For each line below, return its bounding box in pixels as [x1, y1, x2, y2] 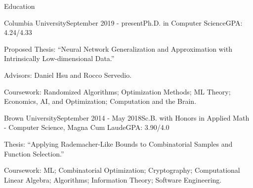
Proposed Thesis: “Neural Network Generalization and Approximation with [4, 43, 232, 54]
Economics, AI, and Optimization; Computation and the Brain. [4, 96, 197, 106]
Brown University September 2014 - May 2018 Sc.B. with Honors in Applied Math [4, 112, 250, 123]
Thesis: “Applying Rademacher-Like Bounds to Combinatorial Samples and [4, 138, 233, 149]
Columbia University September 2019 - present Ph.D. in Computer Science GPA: [4, 17, 243, 28]
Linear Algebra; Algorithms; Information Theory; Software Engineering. [4, 174, 222, 185]
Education [4, 1, 35, 11]
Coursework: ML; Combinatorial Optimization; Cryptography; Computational [4, 165, 240, 175]
